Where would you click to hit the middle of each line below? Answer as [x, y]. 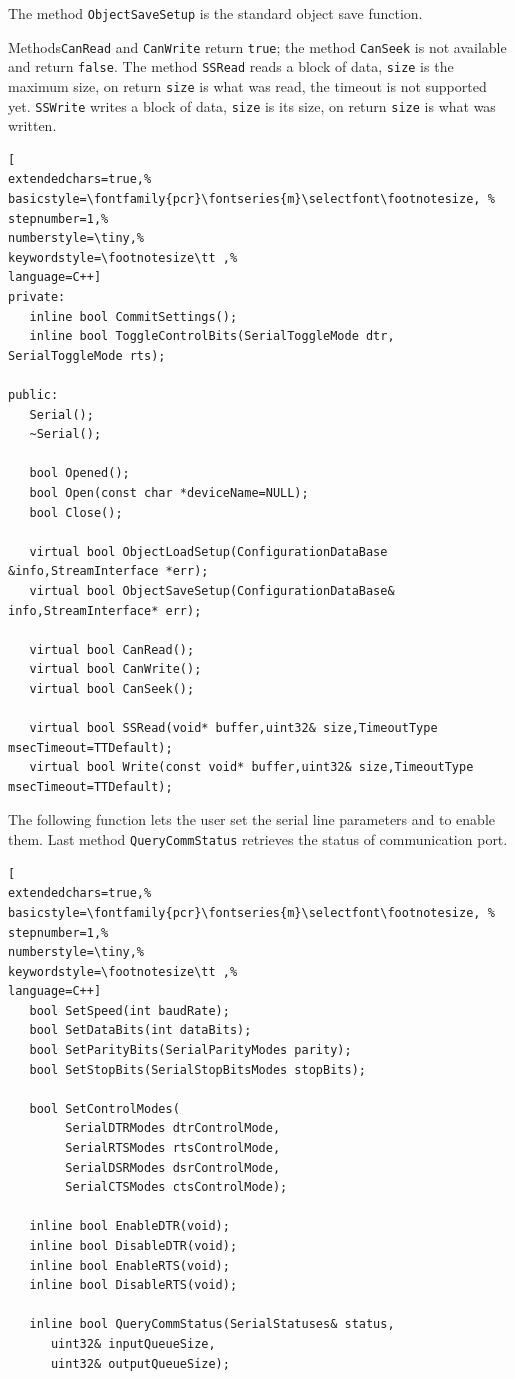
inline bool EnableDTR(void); [129, 1226]
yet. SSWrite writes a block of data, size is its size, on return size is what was [252, 105]
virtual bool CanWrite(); [115, 669]
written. [32, 125]
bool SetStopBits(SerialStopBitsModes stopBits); [197, 1069]
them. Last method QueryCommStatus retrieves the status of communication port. [258, 839]
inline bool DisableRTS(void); [133, 1285]
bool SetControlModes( [104, 1108]
